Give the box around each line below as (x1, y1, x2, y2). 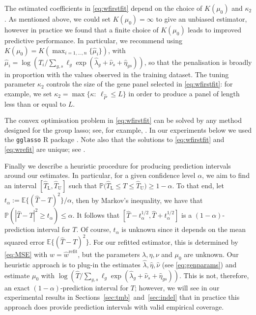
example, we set (4, 88, 52, 98)
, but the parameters (78, 249, 140, 259)
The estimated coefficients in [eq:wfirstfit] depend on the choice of (4, 3, 202, 13)
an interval (4, 180, 37, 190)
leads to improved (188, 25, 241, 34)
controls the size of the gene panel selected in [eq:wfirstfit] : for (46, 79, 233, 89)
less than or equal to (4, 98, 66, 109)
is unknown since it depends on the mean (121, 224, 246, 234)
